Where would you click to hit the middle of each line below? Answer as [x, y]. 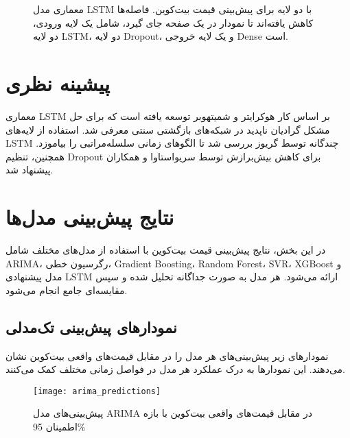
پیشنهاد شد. [30, 170]
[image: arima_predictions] [97, 391]
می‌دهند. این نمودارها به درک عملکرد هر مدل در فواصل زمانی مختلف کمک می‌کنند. [175, 369]
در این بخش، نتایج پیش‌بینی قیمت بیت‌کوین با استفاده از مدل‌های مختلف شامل [166, 250]
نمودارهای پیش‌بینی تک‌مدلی [91, 327]
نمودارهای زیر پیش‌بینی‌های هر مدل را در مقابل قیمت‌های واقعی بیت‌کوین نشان [167, 355]
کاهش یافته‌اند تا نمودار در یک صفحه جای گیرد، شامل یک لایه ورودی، [173, 22]
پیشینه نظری [58, 83]
